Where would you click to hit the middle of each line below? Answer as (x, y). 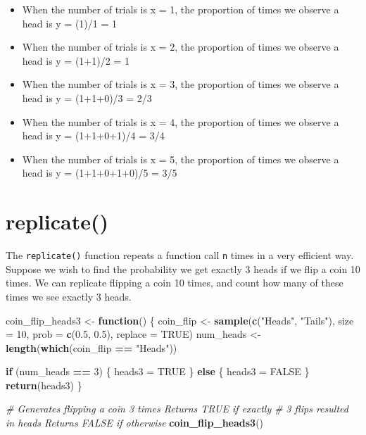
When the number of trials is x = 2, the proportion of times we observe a (181, 47)
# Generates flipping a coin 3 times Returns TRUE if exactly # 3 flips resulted (177, 409)
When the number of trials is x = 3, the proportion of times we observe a (181, 84)
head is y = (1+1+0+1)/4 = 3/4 (93, 135)
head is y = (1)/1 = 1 (70, 23)
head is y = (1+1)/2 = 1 (76, 60)
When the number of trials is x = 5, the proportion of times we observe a (181, 159)
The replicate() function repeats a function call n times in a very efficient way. (180, 255)
